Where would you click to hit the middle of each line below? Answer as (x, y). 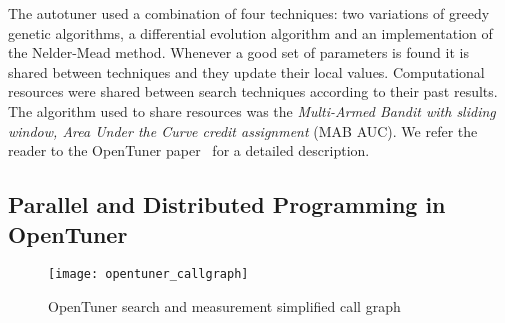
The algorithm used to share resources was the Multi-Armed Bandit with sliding (252, 110)
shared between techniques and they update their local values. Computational (246, 71)
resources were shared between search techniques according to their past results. (253, 91)
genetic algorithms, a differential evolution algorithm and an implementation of (250, 32)
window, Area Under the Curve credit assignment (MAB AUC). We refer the (243, 130)
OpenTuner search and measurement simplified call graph (224, 306)
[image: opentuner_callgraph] (148, 274)
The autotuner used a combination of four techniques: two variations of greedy (249, 13)
